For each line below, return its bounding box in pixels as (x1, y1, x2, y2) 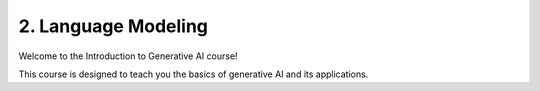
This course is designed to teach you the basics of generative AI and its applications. (18, 68, 369, 80)
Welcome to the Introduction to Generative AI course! (18, 50, 239, 62)
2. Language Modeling (18, 15, 209, 37)
